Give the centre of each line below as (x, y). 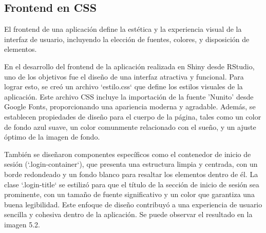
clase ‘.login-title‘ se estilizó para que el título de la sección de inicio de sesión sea (132, 184)
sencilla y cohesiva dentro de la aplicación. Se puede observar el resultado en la (128, 214)
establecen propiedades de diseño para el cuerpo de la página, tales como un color (133, 116)
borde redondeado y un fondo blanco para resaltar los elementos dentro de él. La (131, 174)
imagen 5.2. (22, 224)
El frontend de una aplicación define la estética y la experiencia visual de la (123, 29)
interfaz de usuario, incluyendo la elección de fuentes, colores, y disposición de (127, 39)
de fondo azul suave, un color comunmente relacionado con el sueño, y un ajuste (130, 127)
